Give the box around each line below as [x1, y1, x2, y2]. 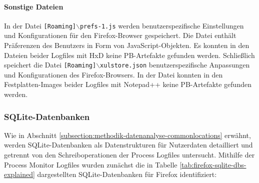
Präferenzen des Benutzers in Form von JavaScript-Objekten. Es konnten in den [4, 40, 249, 50]
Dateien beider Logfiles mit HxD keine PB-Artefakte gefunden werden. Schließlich [4, 49, 255, 60]
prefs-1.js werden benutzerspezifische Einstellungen [79, 20, 244, 30]
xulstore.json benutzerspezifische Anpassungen [100, 59, 250, 70]
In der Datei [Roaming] [4, 20, 76, 30]
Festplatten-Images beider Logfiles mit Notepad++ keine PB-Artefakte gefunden [4, 79, 251, 89]
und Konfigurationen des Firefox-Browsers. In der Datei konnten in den [4, 69, 223, 79]
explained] [4, 169, 35, 179]
